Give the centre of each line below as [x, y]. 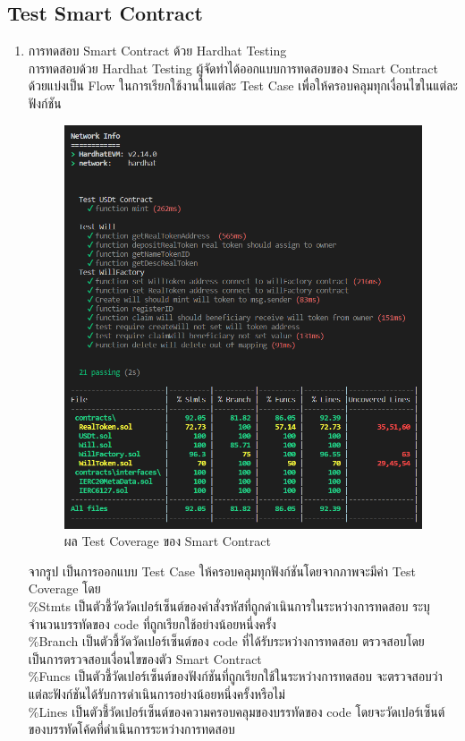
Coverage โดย [64, 588]
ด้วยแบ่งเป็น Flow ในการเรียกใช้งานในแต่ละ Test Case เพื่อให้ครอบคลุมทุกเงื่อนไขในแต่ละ [243, 85]
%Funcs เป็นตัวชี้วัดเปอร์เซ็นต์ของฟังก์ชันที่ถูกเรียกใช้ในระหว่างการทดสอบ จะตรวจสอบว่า [235, 676]
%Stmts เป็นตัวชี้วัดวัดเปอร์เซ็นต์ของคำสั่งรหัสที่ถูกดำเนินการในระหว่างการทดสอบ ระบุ [229, 605]
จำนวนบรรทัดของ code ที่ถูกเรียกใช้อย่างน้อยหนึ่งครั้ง [152, 623]
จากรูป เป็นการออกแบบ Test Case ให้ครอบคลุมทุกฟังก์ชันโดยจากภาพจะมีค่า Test [222, 571]
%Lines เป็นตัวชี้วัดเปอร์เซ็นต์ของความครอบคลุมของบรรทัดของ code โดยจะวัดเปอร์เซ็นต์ [237, 711]
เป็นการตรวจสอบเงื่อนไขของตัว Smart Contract [145, 658]
